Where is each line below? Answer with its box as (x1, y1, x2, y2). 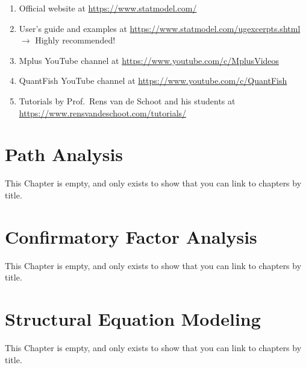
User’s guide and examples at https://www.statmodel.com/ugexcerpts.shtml (19, 22, 301, 34)
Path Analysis (5, 142, 123, 167)
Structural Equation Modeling (5, 306, 261, 331)
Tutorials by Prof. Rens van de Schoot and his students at (19, 94, 236, 107)
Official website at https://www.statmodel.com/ (19, 2, 197, 14)
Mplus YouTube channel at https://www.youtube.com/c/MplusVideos (19, 54, 279, 66)
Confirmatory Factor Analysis (5, 224, 257, 249)
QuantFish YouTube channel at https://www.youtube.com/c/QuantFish (19, 74, 287, 87)
